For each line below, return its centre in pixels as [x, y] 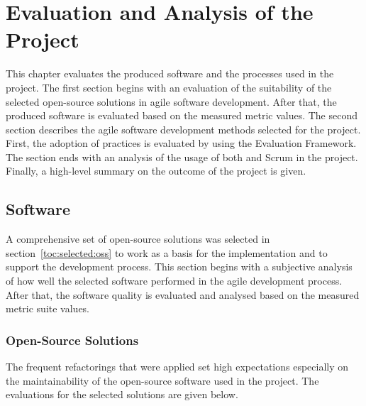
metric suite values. [48, 308]
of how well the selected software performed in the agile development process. [174, 281]
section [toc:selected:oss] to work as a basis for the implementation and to [167, 252]
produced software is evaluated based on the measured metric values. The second [182, 115]
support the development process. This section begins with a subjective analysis [179, 267]
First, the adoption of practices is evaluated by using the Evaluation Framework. [181, 143]
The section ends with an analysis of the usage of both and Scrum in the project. [182, 157]
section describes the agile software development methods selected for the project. [183, 129]
